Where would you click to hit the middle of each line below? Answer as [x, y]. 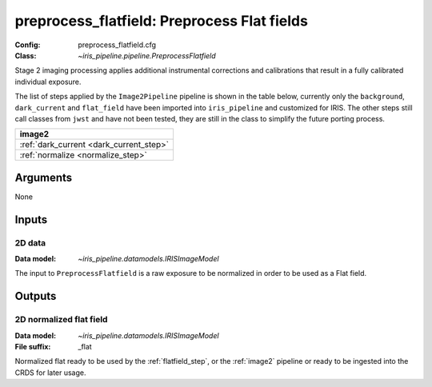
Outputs [36, 296]
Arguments [44, 177]
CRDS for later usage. [51, 373]
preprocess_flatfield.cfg [117, 45]
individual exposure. [48, 82]
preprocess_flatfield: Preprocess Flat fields [161, 21]
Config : [28, 45]
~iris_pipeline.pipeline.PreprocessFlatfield [147, 55]
